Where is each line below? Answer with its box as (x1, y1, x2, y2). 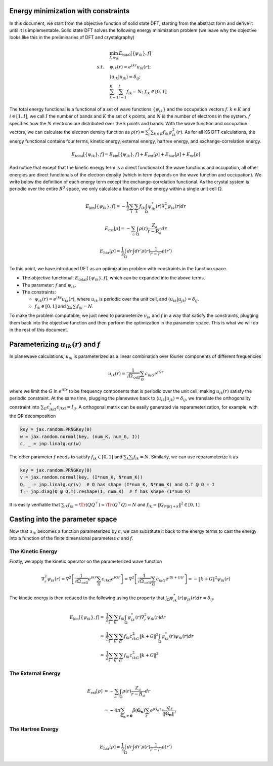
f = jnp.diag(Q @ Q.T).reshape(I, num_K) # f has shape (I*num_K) (20, 489, 191, 494)
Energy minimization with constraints (9, 7, 130, 15)
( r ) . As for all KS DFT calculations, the (176, 129, 255, 135)
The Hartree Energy (9, 725, 59, 733)
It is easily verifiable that (9, 502, 60, 508)
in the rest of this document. (9, 326, 68, 333)
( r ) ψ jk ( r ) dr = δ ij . (177, 595, 215, 602)
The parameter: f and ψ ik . (22, 282, 77, 289)
